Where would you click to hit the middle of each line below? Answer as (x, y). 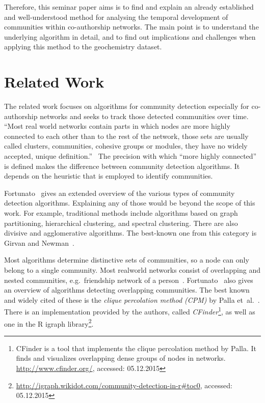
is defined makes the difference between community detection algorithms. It (122, 166)
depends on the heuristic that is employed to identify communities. (109, 176)
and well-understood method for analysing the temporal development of (116, 17)
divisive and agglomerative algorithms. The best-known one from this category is (130, 233)
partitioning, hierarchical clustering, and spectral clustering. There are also (121, 223)
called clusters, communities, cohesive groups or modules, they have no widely (126, 146)
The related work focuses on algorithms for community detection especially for (127, 106)
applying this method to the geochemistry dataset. (83, 47)
